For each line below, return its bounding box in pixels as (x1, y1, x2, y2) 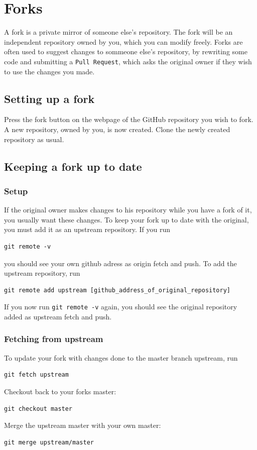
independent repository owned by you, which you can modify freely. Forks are (4, 36, 243, 47)
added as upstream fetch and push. (4, 311, 112, 321)
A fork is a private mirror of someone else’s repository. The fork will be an (4, 27, 233, 37)
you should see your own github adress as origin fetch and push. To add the (4, 258, 237, 268)
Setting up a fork (4, 90, 95, 106)
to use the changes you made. (4, 66, 95, 76)
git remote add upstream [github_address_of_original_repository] (4, 286, 231, 294)
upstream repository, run (4, 268, 80, 278)
